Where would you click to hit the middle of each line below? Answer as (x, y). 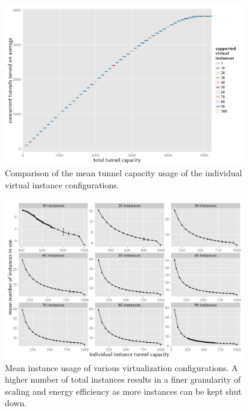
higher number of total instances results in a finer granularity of (123, 379)
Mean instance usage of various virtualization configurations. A (121, 367)
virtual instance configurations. (62, 184)
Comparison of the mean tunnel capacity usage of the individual (124, 173)
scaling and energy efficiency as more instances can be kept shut (123, 391)
